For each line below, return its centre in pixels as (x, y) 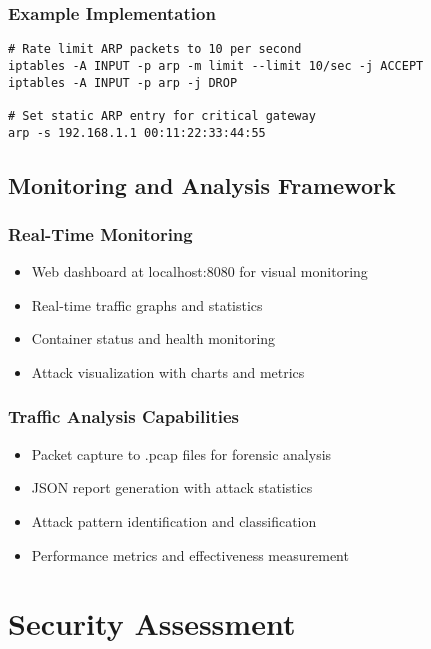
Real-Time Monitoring (100, 233)
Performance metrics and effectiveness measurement (190, 554)
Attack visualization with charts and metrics (168, 371)
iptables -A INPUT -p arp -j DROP (123, 82)
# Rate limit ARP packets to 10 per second (155, 49)
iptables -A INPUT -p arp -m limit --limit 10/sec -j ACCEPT (216, 65)
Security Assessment (152, 623)
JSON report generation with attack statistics (172, 487)
